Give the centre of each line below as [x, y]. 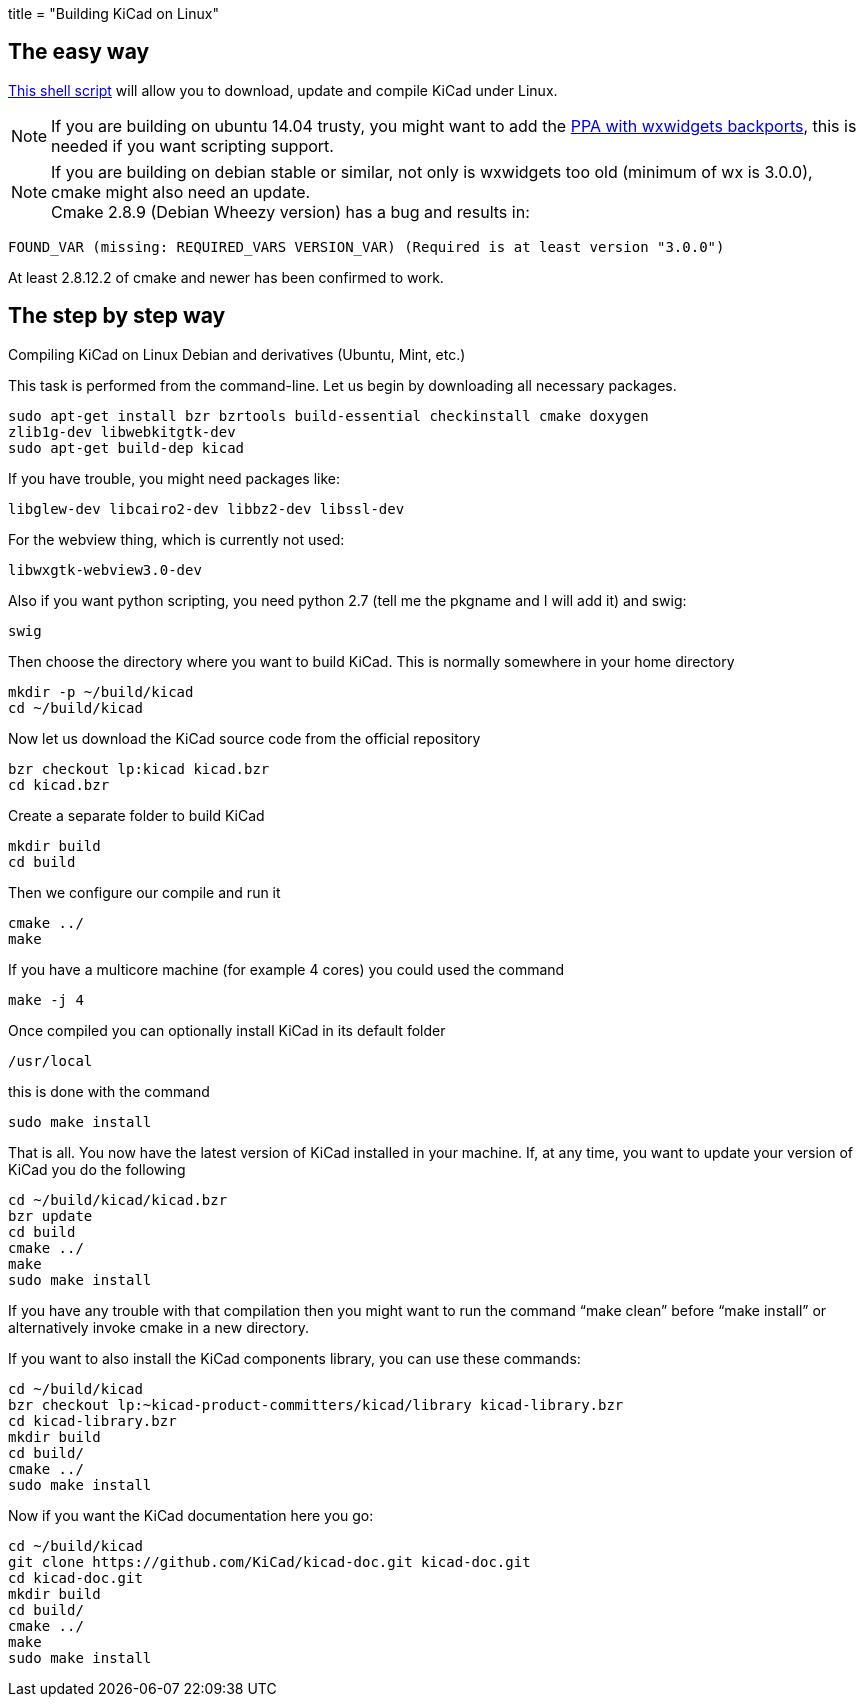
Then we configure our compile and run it [144, 892]
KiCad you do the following [97, 1169]
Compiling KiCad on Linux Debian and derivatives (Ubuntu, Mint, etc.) [237, 354]
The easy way [79, 52]
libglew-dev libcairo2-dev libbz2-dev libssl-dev [206, 508]
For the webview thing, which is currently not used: [176, 539]
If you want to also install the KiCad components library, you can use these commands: [294, 1358]
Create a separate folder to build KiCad [136, 815]
